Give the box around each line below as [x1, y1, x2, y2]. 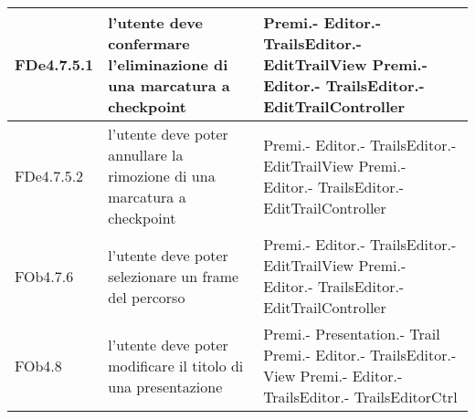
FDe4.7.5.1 [15, 54, 94, 75]
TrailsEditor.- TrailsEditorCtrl [263, 386, 458, 407]
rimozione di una [108, 165, 216, 186]
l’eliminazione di [108, 54, 228, 75]
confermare [108, 33, 190, 54]
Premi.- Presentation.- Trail [263, 323, 440, 344]
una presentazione [108, 375, 223, 397]
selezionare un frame [108, 265, 239, 287]
